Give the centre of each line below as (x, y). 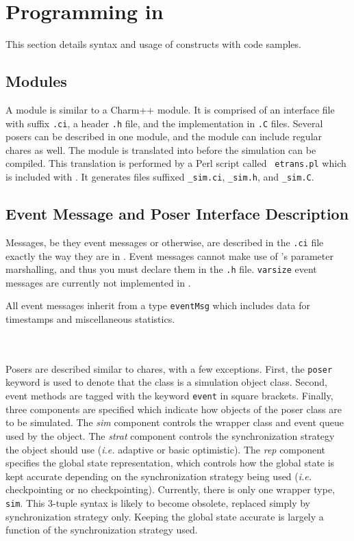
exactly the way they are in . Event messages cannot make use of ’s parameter (169, 255)
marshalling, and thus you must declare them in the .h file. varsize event (161, 269)
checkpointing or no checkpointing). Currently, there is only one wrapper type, (170, 489)
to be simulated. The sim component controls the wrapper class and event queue (175, 422)
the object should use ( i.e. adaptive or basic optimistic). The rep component (166, 449)
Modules (36, 81)
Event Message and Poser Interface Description (177, 214)
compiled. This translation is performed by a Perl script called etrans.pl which (176, 163)
